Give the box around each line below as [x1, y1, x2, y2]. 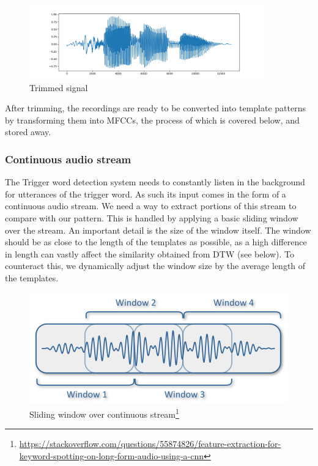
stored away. [5, 125, 51, 138]
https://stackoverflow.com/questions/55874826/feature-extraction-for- [19, 437, 281, 450]
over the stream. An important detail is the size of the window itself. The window [5, 223, 311, 236]
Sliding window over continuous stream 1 [29, 406, 179, 420]
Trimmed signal [29, 81, 88, 94]
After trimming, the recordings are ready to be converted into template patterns [5, 102, 306, 114]
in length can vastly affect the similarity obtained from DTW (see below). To [5, 247, 294, 260]
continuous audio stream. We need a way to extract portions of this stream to [5, 199, 297, 212]
